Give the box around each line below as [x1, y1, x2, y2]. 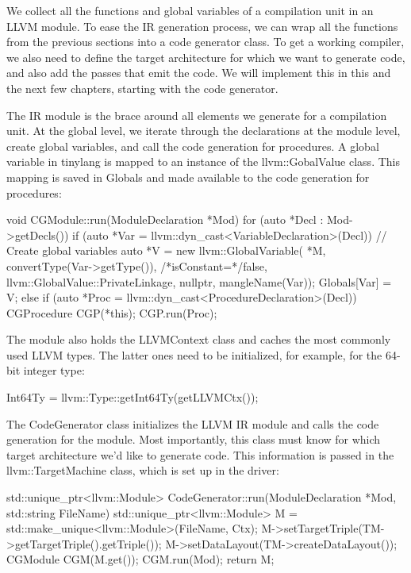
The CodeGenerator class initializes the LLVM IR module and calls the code [6, 415, 379, 432]
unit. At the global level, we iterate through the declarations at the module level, [6, 122, 401, 139]
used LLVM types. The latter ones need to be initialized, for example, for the [6, 346, 382, 363]
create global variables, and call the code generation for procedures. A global [6, 137, 379, 154]
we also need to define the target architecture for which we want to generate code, [6, 48, 405, 65]
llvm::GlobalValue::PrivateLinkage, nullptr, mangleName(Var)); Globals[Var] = [6, 273, 392, 290]
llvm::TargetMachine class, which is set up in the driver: [6, 462, 279, 479]
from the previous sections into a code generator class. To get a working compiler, [6, 33, 405, 50]
